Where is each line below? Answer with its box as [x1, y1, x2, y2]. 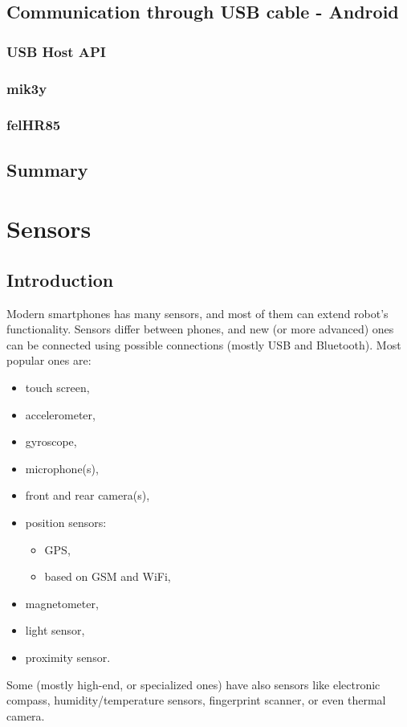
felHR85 [6, 115, 61, 135]
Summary [6, 157, 88, 182]
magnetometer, [25, 594, 99, 611]
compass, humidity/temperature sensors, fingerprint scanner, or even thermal [6, 692, 386, 709]
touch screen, [25, 379, 90, 396]
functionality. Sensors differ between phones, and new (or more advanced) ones [6, 321, 394, 337]
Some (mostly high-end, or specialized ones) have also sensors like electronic [6, 676, 381, 692]
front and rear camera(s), [25, 487, 150, 504]
